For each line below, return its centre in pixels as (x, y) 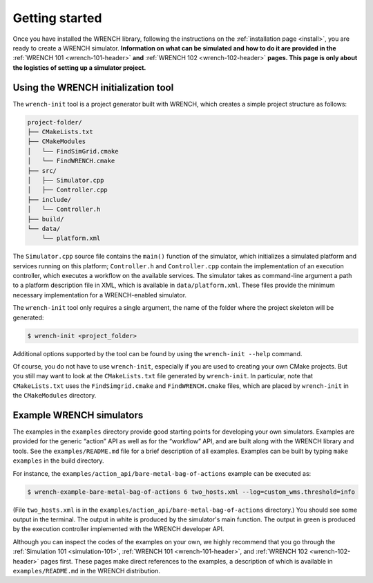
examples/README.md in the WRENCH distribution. (86, 571)
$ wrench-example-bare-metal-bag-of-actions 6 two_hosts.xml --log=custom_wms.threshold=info (191, 492)
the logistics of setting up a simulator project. (79, 67)
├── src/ (42, 170)
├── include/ (49, 200)
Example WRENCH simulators (78, 415)
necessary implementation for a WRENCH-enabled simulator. (99, 295)
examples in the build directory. (58, 461)
